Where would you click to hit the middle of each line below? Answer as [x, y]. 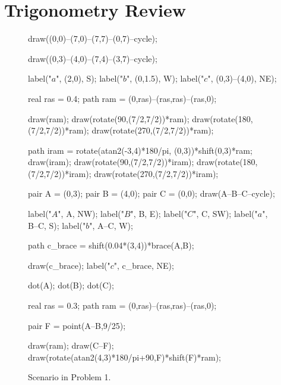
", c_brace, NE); [144, 265]
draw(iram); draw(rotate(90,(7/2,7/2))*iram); [111, 162]
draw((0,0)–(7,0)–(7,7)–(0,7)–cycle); [93, 38]
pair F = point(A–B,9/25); [77, 325]
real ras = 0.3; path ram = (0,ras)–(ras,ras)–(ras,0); [122, 305]
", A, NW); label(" [91, 214]
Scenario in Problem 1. [70, 377]
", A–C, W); [111, 225]
